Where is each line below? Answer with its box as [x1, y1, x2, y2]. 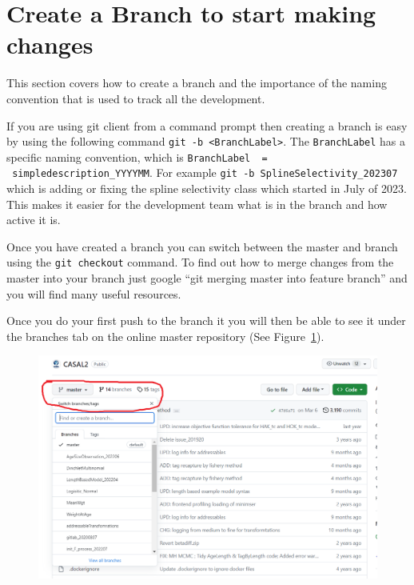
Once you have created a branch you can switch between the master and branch [6, 238, 398, 254]
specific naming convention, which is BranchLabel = [6, 148, 268, 165]
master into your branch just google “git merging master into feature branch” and [6, 270, 408, 286]
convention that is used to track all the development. [6, 90, 265, 106]
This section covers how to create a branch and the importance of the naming [6, 74, 387, 91]
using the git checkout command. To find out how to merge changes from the [6, 254, 394, 270]
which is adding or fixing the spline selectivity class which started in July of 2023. [6, 180, 407, 197]
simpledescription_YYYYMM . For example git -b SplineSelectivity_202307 [12, 164, 398, 181]
